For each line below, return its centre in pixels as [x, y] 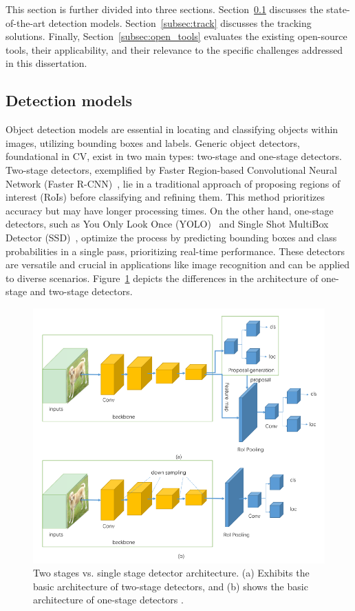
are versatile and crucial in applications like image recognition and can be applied [178, 264]
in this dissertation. [46, 63]
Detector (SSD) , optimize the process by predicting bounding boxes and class [171, 237]
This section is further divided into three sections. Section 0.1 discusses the [164, 9]
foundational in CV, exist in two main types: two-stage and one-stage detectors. [174, 156]
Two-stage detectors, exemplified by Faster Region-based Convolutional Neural [171, 169]
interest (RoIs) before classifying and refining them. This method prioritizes [165, 197]
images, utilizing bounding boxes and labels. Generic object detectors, [153, 142]
